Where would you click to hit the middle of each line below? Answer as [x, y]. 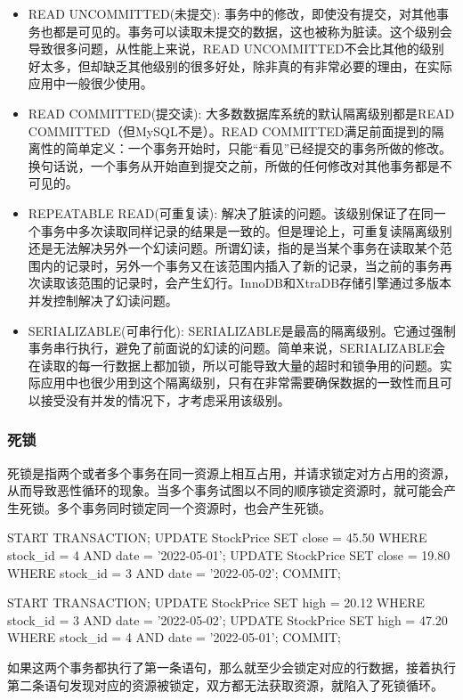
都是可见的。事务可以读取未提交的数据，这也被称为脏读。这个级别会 [252, 31]
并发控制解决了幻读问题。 [103, 300]
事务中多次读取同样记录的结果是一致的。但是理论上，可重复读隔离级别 [246, 230]
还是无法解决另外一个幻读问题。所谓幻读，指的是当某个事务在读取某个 [234, 248]
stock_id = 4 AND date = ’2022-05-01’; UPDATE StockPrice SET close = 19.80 [229, 555]
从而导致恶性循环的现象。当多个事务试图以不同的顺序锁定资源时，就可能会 [225, 490]
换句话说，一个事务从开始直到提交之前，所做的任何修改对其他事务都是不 [240, 165]
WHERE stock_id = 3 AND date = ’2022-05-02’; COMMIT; [174, 572]
